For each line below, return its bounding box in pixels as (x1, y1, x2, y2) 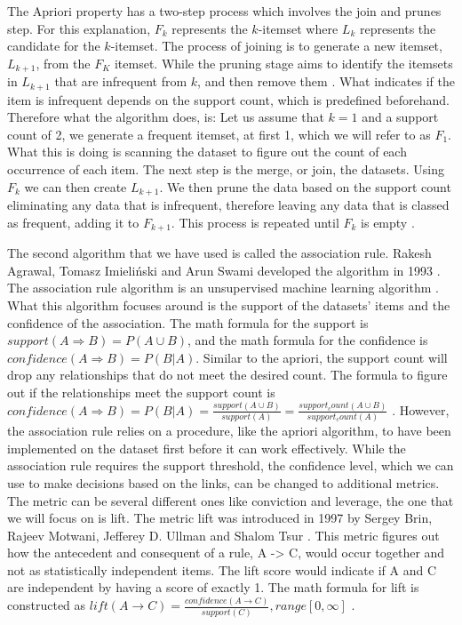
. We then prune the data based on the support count (159, 177, 451, 196)
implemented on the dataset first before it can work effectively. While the (7, 438, 406, 457)
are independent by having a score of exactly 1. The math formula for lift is (7, 578, 419, 597)
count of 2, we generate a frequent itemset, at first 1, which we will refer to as (7, 124, 431, 143)
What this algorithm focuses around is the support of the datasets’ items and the (7, 295, 450, 314)
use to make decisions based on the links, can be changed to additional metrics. (7, 473, 440, 492)
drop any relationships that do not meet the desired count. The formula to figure (7, 365, 448, 384)
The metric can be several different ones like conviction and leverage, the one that (7, 491, 454, 509)
